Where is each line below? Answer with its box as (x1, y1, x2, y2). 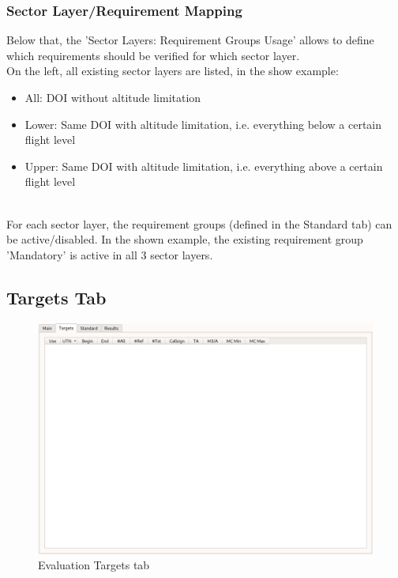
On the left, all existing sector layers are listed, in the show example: (6, 62, 339, 79)
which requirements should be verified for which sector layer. (6, 47, 300, 63)
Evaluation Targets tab (38, 557, 150, 573)
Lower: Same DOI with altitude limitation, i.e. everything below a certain (24, 115, 382, 132)
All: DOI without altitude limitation (24, 89, 201, 105)
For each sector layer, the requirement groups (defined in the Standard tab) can (6, 215, 392, 232)
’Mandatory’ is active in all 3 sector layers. (6, 246, 213, 263)
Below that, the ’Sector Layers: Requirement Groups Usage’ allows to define (6, 32, 374, 48)
